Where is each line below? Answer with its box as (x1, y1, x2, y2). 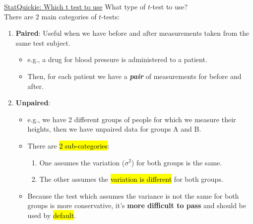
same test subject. (15, 37, 70, 48)
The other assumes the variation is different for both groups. (39, 174, 223, 184)
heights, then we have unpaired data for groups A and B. (27, 124, 201, 134)
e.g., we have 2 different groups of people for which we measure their (27, 114, 236, 124)
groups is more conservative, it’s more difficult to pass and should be (27, 200, 247, 211)
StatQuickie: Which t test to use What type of (4, 1, 146, 11)
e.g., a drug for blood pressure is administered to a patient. (27, 54, 207, 65)
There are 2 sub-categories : (27, 140, 110, 150)
